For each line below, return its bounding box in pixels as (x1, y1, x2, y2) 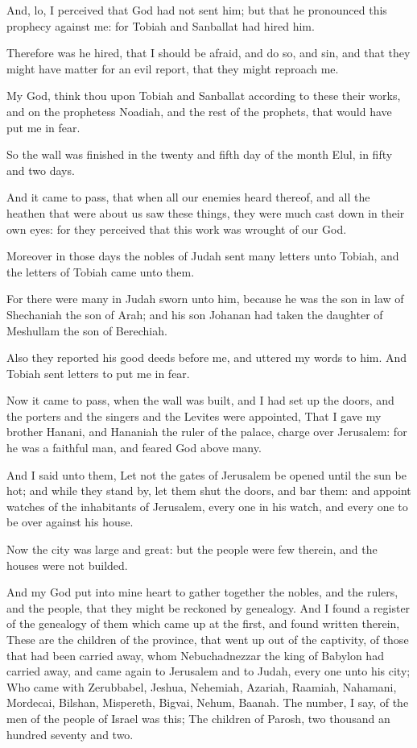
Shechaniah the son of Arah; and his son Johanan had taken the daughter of (6, 305, 383, 322)
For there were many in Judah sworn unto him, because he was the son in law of (6, 290, 404, 307)
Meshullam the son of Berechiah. (6, 322, 167, 339)
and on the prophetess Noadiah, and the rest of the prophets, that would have (6, 102, 392, 119)
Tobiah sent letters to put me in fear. (6, 364, 190, 381)
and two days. (6, 161, 75, 178)
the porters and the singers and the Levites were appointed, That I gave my (6, 407, 382, 424)
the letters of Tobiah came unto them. (6, 263, 195, 280)
